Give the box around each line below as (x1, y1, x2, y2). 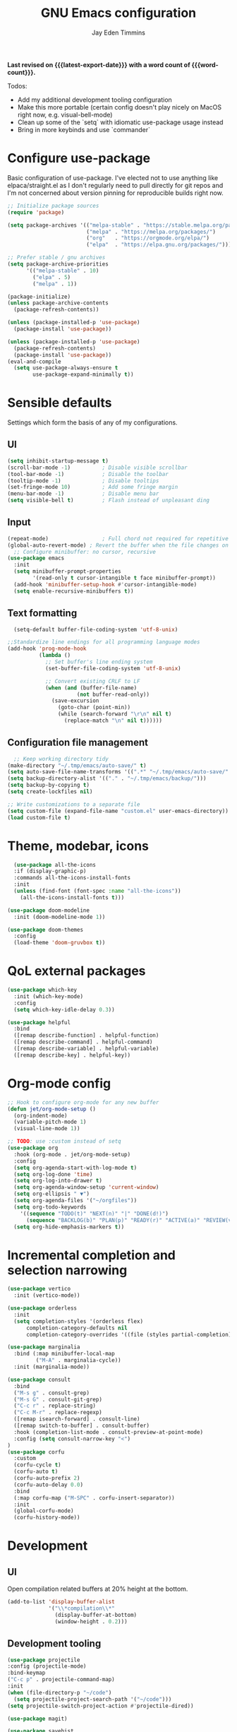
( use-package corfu (7, 1448, 65, 1456)
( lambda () (38, 652, 71, 659)
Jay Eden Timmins (91, 28, 146, 37)
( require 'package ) (7, 208, 65, 216)
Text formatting (7, 607, 78, 619)
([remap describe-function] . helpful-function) (13, 1032, 159, 1039)
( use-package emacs (7, 554, 65, 562)
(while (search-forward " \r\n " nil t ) (57, 711, 172, 718)
